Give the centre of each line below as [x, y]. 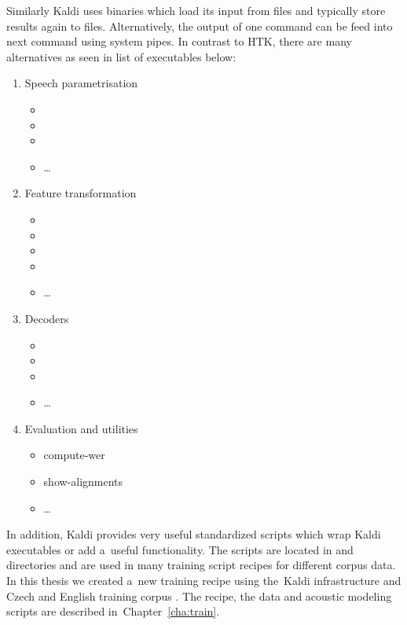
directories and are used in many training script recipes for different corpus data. [201, 565]
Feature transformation [81, 193]
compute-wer [74, 455]
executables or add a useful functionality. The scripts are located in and [180, 549]
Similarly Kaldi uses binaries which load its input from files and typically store [196, 10]
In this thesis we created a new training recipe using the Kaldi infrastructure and [204, 581]
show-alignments [83, 482]
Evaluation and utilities [81, 428]
